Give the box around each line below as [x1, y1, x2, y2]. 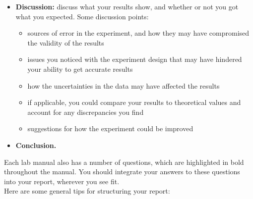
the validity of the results [27, 37, 104, 48]
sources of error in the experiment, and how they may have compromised [27, 28, 250, 38]
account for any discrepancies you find [27, 106, 144, 117]
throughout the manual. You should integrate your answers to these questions [4, 166, 240, 177]
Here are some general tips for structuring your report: [4, 186, 170, 196]
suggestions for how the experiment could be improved [27, 123, 193, 134]
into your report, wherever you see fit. [4, 176, 120, 186]
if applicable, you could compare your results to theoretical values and [27, 97, 241, 107]
